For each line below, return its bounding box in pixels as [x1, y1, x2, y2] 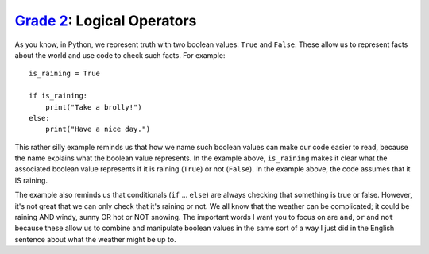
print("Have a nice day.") [44, 125, 151, 134]
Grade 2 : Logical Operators [14, 12, 197, 29]
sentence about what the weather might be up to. [14, 234, 176, 244]
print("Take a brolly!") [44, 102, 142, 111]
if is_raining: [29, 91, 88, 101]
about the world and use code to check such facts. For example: [14, 50, 226, 60]
